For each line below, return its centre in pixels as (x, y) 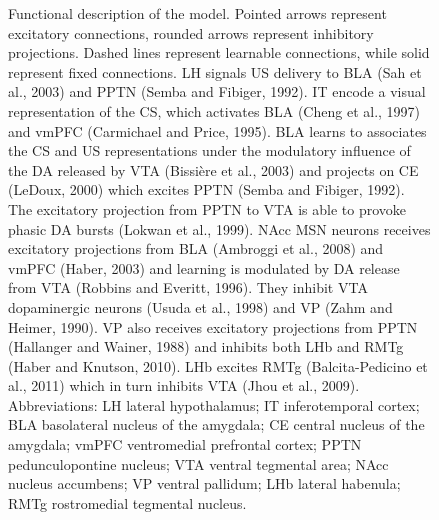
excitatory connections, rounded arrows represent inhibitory (191, 32)
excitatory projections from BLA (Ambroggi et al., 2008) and (196, 248)
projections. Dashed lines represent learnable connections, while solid (219, 52)
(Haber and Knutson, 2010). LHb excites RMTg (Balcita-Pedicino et (218, 365)
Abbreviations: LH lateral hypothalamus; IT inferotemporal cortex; (214, 404)
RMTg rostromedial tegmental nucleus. (127, 502)
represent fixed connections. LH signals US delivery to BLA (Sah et (215, 71)
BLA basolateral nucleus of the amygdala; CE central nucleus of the (216, 424)
